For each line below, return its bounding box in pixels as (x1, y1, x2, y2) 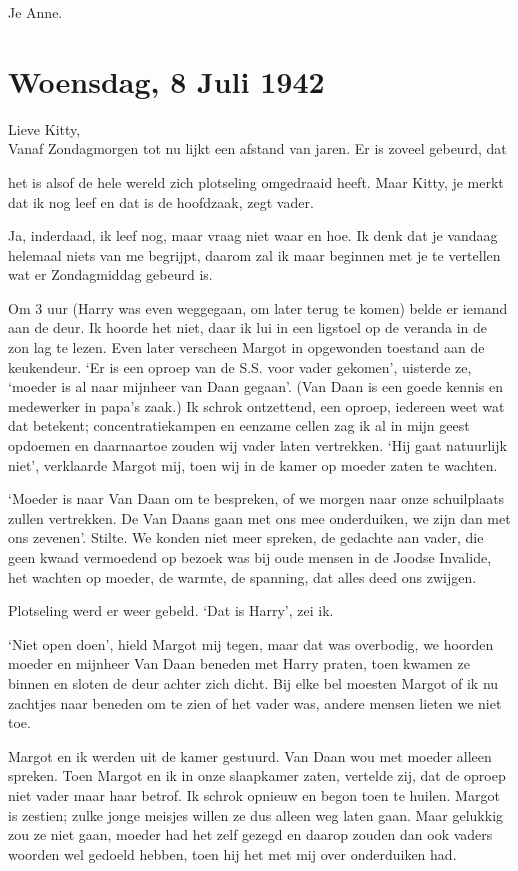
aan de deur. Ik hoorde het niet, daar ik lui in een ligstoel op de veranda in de (8, 317, 487, 338)
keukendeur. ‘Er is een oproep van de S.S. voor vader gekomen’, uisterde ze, (8, 356, 472, 377)
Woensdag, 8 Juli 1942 (8, 60, 325, 101)
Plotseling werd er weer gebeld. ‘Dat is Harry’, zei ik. (8, 600, 334, 621)
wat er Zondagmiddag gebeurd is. (8, 264, 213, 285)
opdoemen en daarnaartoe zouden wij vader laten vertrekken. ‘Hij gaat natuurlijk (8, 435, 507, 456)
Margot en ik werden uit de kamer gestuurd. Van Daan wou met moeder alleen (8, 745, 492, 766)
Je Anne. (8, 2, 63, 22)
